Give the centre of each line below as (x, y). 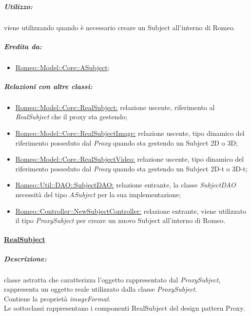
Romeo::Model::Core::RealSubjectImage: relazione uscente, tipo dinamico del (130, 133)
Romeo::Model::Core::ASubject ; (62, 67)
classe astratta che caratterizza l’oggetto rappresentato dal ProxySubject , (112, 279)
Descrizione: (25, 258)
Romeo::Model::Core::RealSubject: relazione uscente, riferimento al (115, 107)
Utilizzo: (18, 6)
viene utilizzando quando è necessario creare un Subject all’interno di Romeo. (120, 27)
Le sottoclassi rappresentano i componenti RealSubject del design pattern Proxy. (125, 308)
